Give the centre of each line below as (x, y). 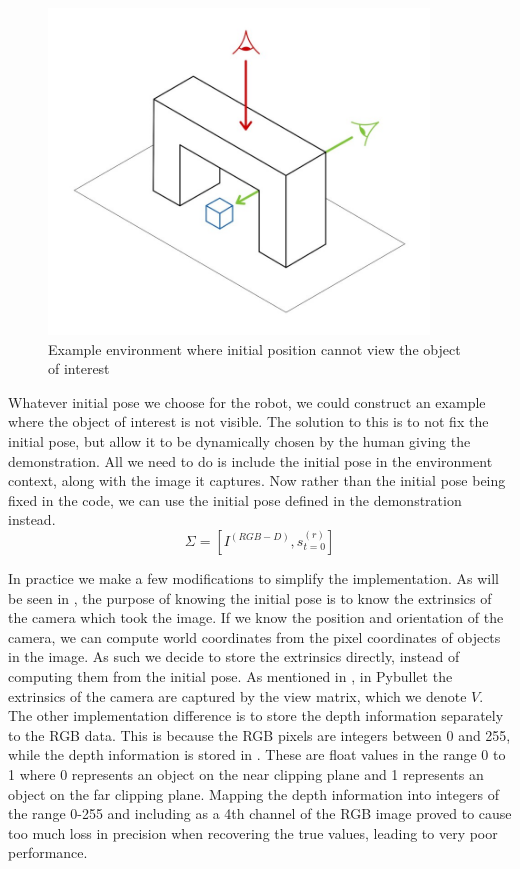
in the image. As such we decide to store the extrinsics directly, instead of (234, 656)
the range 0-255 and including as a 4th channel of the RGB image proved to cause (260, 813)
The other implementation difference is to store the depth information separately (256, 715)
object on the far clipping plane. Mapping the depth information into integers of (254, 793)
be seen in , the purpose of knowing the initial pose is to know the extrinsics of (250, 597)
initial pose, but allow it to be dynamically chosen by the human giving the (239, 441)
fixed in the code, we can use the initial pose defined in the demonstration (235, 499)
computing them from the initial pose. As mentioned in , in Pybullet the (230, 675)
